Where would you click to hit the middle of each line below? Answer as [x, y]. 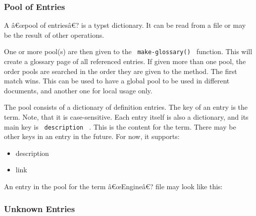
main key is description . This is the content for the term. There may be [120, 126]
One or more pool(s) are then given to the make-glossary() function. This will [128, 51]
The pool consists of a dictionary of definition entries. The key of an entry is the [126, 107]
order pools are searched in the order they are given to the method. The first [121, 71]
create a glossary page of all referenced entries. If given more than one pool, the [125, 61]
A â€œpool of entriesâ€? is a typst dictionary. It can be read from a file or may [125, 25]
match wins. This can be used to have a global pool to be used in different [117, 81]
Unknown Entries [40, 208]
